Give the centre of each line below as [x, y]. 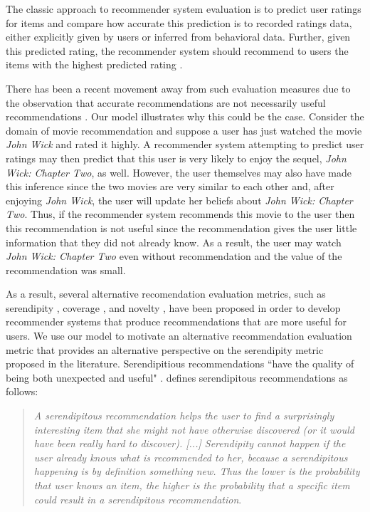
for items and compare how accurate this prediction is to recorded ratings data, [179, 22]
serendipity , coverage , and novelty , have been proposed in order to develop [173, 307]
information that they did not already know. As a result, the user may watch [174, 242]
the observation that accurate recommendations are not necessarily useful [166, 102]
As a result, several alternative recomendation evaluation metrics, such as [166, 294]
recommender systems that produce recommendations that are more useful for [176, 322]
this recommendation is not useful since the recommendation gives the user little [181, 228]
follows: [22, 391]
